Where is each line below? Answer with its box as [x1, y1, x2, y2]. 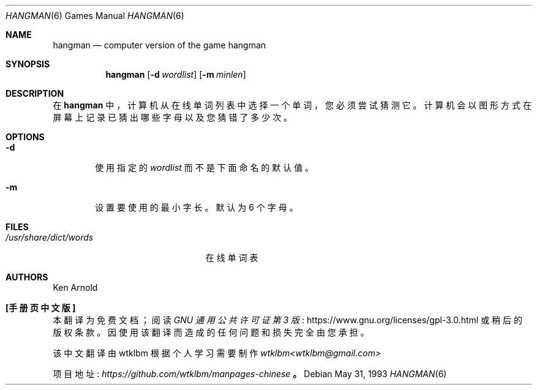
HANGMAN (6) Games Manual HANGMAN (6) [6, 10, 184, 21]
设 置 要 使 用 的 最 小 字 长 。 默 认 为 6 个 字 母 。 [95, 202, 298, 212]
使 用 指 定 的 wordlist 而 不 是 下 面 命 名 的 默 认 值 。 [95, 162, 314, 173]
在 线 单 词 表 [205, 252, 258, 263]
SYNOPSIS [6, 59, 50, 69]
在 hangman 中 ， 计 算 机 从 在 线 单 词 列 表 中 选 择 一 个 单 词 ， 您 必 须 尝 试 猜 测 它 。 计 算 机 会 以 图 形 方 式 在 [53, 100, 531, 110]
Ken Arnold [53, 282, 98, 293]
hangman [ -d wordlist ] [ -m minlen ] [105, 69, 246, 80]
